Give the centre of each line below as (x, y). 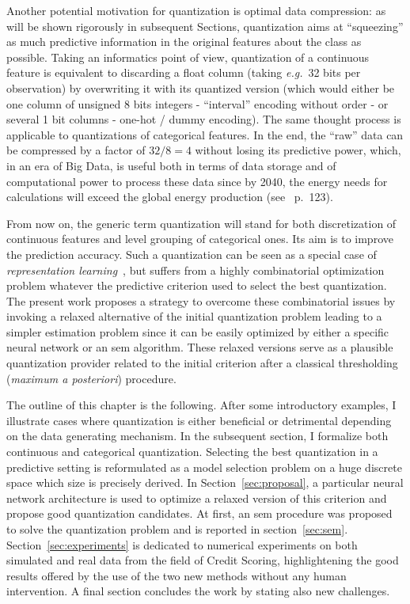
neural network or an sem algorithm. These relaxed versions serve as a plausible (200, 347)
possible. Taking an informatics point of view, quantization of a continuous (188, 57)
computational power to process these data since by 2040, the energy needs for (197, 181)
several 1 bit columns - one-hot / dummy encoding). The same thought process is (204, 119)
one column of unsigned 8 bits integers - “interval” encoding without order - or (197, 103)
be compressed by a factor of (76, 150)
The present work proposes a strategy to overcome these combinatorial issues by (201, 300)
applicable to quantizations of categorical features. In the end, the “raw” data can (205, 134)
